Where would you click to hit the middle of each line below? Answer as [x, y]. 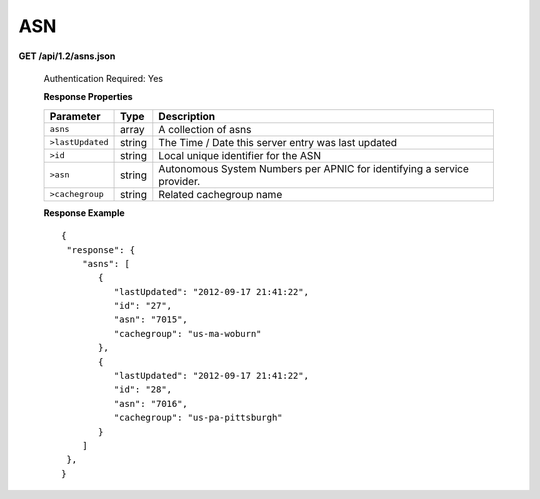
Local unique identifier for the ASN [240, 155]
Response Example [84, 212]
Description [187, 116]
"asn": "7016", [151, 403]
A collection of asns [205, 129]
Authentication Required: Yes [103, 78]
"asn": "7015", [151, 319]
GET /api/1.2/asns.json [67, 56]
